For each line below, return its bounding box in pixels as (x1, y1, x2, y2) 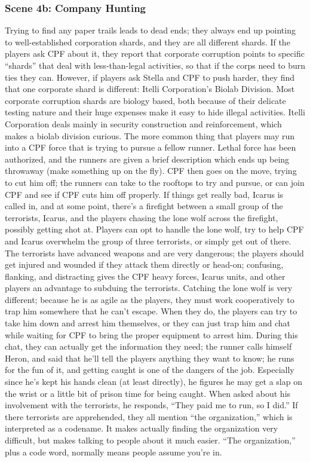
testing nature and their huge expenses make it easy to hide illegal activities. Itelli (5, 106, 305, 118)
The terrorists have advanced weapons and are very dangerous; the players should (5, 246, 304, 259)
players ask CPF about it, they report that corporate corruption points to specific (5, 47, 305, 60)
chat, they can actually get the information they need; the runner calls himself (5, 340, 292, 353)
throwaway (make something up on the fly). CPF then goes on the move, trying (5, 164, 297, 177)
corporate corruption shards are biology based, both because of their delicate (5, 94, 286, 106)
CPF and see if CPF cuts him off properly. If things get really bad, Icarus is (5, 188, 284, 200)
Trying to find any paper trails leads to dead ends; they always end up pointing (5, 24, 296, 36)
